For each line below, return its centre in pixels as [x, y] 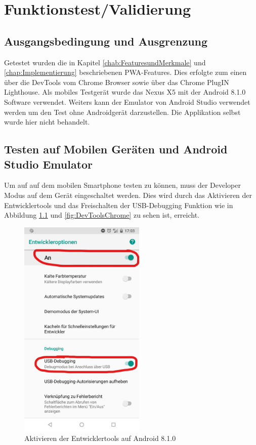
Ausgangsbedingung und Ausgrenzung [106, 41]
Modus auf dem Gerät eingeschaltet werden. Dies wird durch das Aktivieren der [128, 195]
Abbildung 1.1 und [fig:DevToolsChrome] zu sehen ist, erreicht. [102, 215]
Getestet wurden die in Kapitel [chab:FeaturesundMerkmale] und [105, 62]
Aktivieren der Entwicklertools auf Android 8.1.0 [100, 438]
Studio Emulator [49, 164]
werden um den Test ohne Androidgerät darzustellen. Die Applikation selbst [122, 112]
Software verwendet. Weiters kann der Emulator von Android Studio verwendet [127, 102]
